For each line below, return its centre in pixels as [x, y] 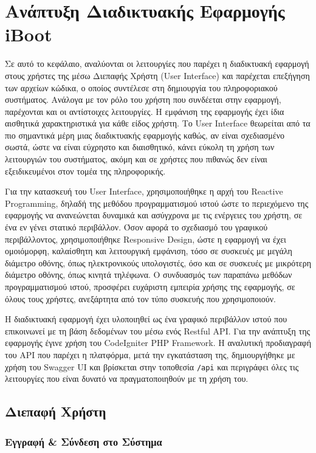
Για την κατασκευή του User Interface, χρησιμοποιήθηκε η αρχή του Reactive [144, 191]
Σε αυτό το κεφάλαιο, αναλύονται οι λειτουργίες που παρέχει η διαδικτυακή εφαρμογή [157, 64]
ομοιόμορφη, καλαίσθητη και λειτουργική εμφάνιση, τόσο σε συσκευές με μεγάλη [149, 251]
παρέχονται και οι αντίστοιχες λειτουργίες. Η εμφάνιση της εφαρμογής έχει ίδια [145, 111]
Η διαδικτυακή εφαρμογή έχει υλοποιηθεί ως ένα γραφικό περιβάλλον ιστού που [146, 319]
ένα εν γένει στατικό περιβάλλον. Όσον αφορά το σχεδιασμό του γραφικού [136, 227]
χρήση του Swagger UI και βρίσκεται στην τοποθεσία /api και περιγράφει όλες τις [152, 366]
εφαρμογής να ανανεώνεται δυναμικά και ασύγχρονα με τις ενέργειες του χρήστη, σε [154, 215]
